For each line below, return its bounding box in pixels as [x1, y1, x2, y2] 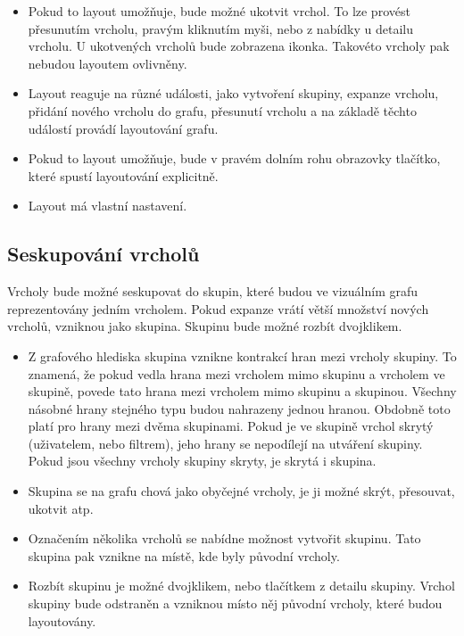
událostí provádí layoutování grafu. [28, 119, 219, 137]
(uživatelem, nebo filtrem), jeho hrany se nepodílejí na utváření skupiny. [28, 434, 423, 452]
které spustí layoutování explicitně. [28, 166, 219, 185]
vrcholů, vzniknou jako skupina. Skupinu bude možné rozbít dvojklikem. [7, 317, 402, 335]
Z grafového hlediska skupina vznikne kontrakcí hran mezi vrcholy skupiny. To [28, 346, 457, 365]
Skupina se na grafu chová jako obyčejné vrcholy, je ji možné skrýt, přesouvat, [28, 482, 455, 500]
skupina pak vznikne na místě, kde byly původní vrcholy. [28, 546, 340, 565]
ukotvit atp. [28, 499, 94, 517]
